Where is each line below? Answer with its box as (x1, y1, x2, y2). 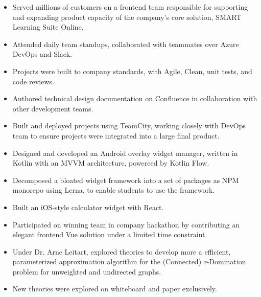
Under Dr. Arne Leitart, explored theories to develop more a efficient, (12, 246, 231, 257)
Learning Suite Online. (12, 21, 84, 32)
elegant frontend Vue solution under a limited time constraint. (12, 229, 207, 240)
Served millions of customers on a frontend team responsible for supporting (12, 2, 248, 12)
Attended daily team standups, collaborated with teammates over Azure (12, 38, 239, 49)
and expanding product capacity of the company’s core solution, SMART (12, 11, 242, 22)
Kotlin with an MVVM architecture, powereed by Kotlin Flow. (12, 157, 209, 168)
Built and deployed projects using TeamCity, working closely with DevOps (12, 120, 246, 131)
